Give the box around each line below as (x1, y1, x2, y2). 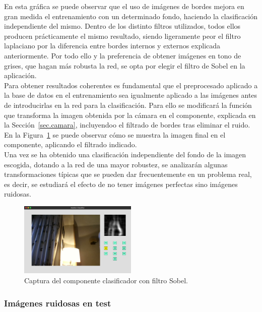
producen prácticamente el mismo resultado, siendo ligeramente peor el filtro (4, 30, 241, 41)
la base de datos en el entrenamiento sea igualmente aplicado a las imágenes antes (4, 90, 257, 100)
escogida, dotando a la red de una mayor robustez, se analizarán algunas (4, 159, 228, 169)
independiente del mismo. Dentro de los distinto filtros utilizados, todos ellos (4, 21, 241, 31)
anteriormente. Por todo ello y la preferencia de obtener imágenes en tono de (4, 50, 241, 60)
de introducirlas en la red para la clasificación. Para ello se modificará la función (4, 99, 252, 110)
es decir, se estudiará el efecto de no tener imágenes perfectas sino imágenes (4, 178, 238, 189)
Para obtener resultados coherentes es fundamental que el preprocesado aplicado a (4, 80, 258, 90)
